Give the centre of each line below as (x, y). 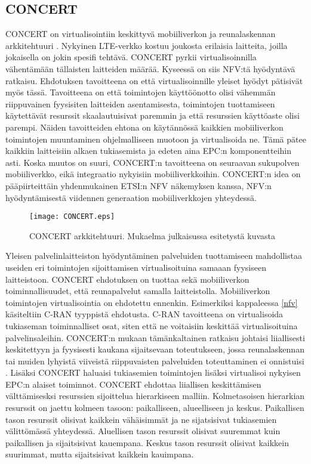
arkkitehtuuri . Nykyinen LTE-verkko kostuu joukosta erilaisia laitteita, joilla (147, 45)
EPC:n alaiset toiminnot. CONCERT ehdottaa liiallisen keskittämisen (133, 384)
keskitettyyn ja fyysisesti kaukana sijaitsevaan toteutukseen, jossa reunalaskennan (155, 349)
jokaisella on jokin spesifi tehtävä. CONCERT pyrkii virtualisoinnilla (131, 57)
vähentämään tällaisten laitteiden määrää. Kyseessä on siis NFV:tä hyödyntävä (150, 68)
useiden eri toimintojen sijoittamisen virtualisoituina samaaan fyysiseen (136, 267)
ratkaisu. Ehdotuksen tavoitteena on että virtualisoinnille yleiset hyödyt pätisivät (154, 80)
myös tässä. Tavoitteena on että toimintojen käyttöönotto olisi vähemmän (141, 92)
